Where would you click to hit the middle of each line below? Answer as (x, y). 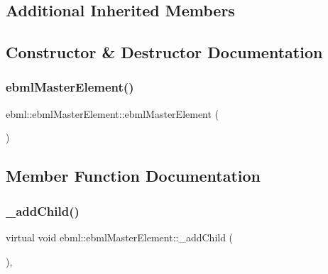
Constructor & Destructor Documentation (164, 52)
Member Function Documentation (133, 176)
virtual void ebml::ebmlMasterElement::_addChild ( (120, 237)
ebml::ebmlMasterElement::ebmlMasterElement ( (113, 113)
